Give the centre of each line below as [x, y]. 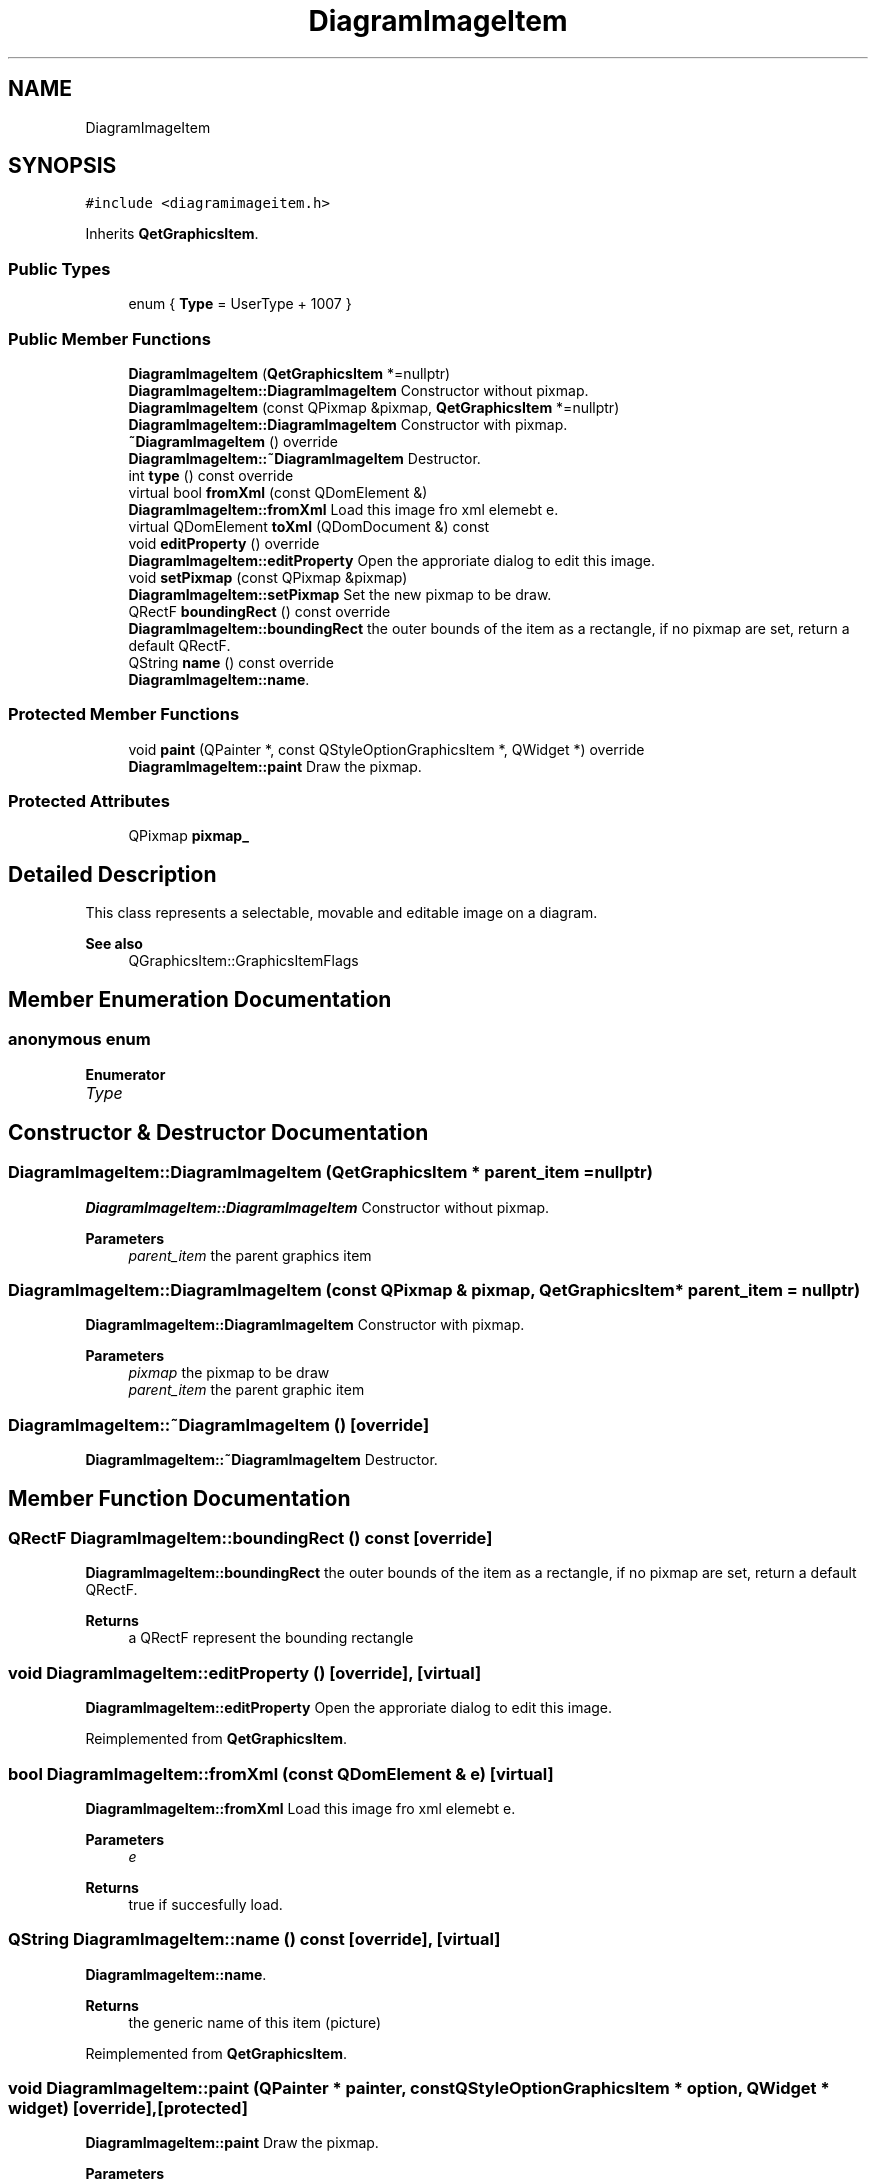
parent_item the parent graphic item [246, 1390]
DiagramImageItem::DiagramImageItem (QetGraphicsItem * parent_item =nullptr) [330, 1172]
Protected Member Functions [124, 714]
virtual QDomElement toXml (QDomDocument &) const [309, 526]
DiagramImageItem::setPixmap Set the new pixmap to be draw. [340, 594]
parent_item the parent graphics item [250, 1255]
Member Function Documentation [179, 1498]
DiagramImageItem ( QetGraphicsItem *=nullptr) [289, 373]
